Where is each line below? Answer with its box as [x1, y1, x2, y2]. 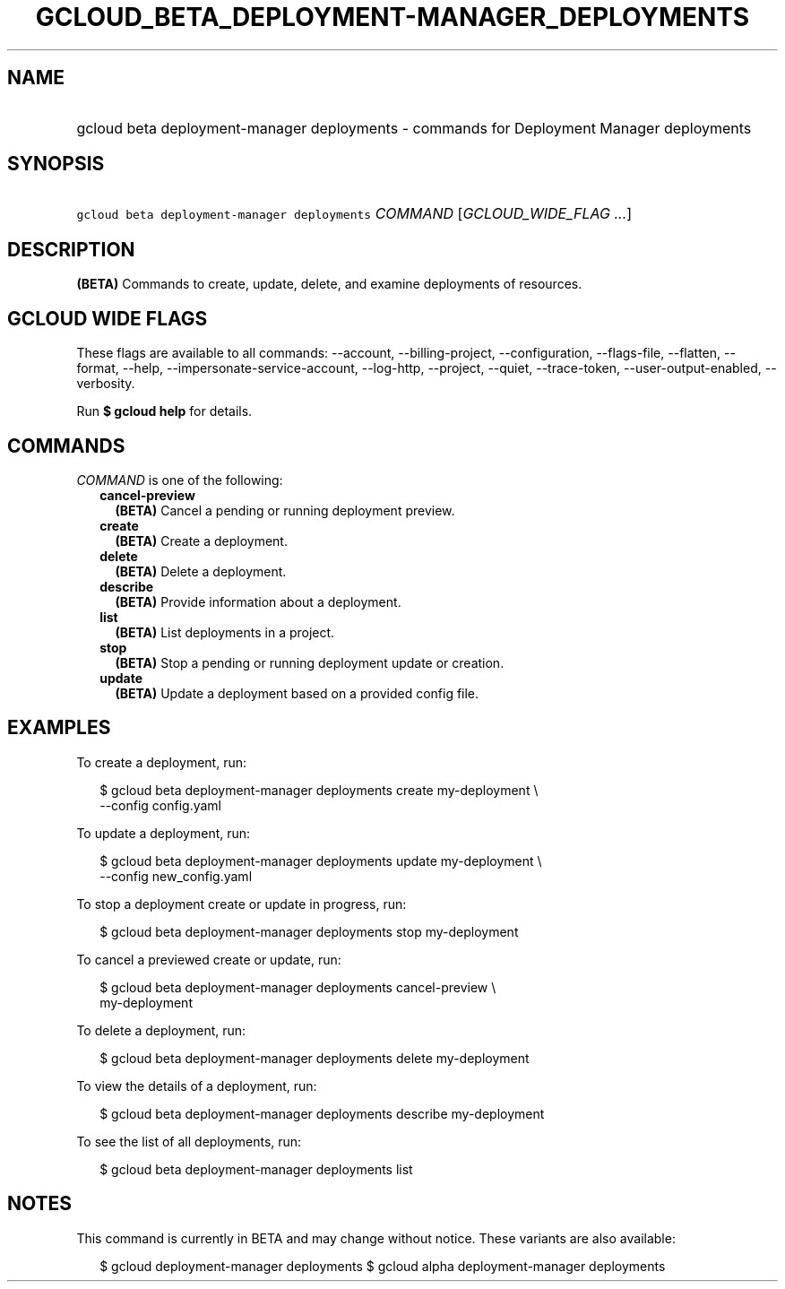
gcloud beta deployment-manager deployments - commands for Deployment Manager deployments [76, 118, 752, 137]
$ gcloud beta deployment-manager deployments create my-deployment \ [99, 782, 539, 798]
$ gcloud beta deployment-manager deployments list [99, 1161, 413, 1177]
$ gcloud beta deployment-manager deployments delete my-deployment [99, 1050, 530, 1066]
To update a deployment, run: [76, 825, 251, 841]
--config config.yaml [99, 797, 221, 813]
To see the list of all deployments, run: [76, 1133, 302, 1149]
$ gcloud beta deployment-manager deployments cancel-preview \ [99, 979, 496, 995]
